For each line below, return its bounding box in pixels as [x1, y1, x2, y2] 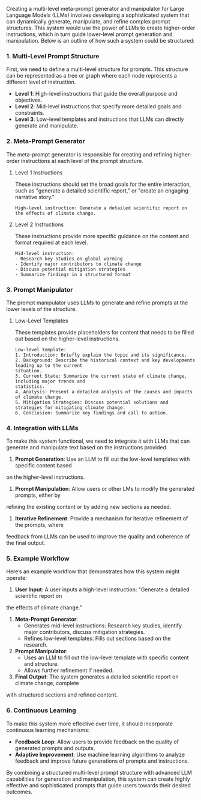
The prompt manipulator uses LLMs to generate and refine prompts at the [6, 299, 188, 306]
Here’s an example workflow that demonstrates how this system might [6, 568, 180, 575]
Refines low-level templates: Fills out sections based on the [23, 635, 171, 642]
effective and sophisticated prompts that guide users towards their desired [6, 781, 191, 789]
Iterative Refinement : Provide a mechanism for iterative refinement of [14, 515, 188, 522]
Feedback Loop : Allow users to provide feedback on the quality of [14, 738, 179, 745]
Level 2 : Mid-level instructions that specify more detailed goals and [14, 103, 182, 110]
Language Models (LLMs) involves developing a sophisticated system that [6, 11, 190, 19]
